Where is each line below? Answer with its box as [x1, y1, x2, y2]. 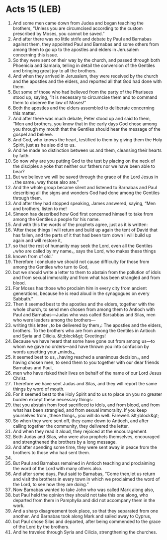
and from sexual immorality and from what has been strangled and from [12, 274, 161, 280]
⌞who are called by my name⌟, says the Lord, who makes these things [12, 248, 156, 254]
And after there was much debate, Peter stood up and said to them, [12, 115, 151, 121]
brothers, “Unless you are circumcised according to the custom [12, 25, 143, 31]
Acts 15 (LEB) [5, 3, 61, 15]
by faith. [12, 152, 30, 158]
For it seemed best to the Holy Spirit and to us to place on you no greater [12, 391, 163, 397]
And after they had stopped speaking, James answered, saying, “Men [12, 200, 156, 206]
